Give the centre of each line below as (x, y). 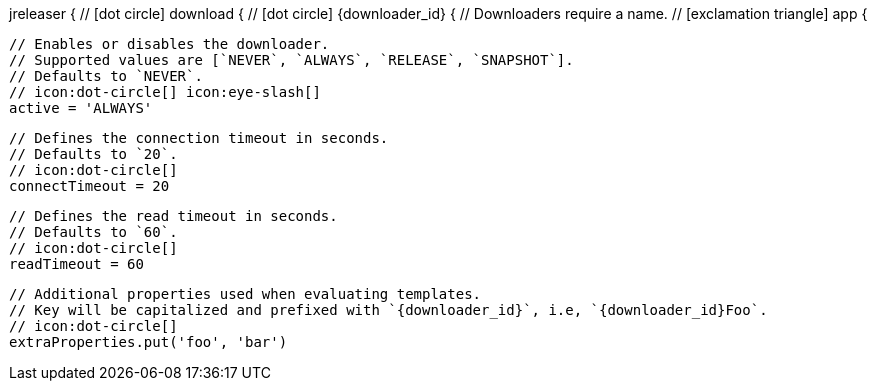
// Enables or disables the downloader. (169, 44)
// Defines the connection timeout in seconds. (199, 138)
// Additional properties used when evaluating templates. (245, 294)
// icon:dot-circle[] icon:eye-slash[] (165, 92)
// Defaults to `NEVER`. (106, 76)
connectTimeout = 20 (89, 186)
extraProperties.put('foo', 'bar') (148, 342)
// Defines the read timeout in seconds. (173, 216)
